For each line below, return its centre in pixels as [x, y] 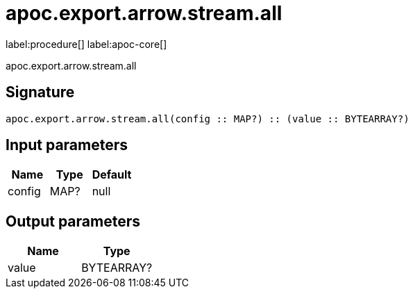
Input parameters [67, 145]
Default [112, 175]
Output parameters [73, 221]
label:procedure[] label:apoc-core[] [86, 44]
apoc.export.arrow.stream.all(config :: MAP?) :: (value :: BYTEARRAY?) [208, 119]
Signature [40, 92]
